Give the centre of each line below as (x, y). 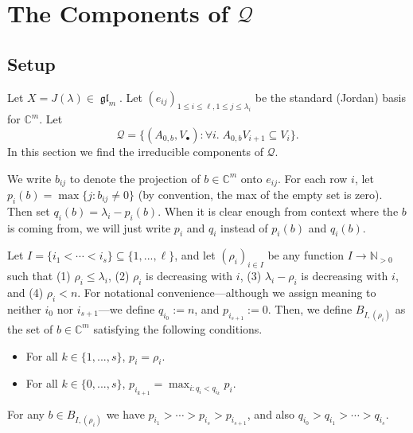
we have (125, 413)
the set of (30, 328)
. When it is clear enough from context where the (278, 211)
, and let (195, 255)
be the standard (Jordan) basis (330, 97)
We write (29, 178)
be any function (306, 255)
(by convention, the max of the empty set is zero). (260, 194)
